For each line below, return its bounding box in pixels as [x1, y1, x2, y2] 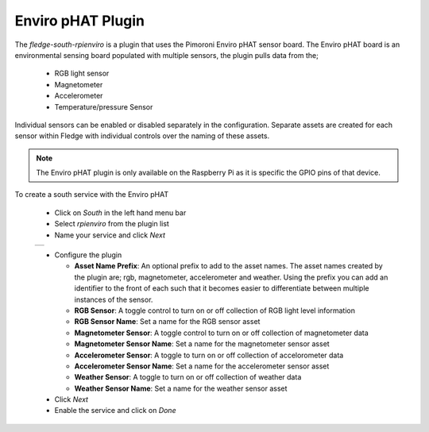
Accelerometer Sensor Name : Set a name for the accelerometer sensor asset [74, 361, 330, 371]
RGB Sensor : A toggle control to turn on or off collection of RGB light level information [74, 306, 355, 315]
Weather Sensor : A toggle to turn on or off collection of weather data [74, 372, 302, 382]
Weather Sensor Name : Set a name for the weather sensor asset [74, 384, 288, 393]
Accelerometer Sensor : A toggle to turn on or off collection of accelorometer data [74, 350, 344, 360]
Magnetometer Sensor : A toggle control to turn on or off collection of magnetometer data [74, 328, 369, 337]
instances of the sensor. [74, 295, 153, 304]
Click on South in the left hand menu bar [54, 207, 187, 218]
